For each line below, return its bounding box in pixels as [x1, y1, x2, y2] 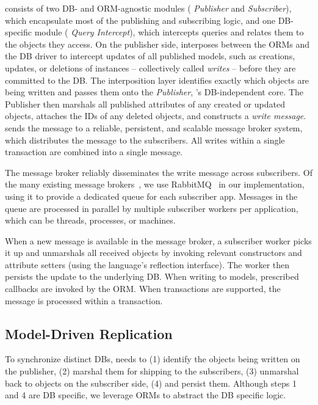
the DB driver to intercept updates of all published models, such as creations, [5, 49, 295, 62]
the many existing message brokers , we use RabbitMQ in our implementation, [5, 178, 305, 191]
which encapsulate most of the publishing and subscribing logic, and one [5, 13, 276, 26]
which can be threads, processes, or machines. [5, 214, 176, 227]
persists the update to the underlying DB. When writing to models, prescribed [5, 270, 299, 283]
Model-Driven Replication [5, 324, 173, 343]
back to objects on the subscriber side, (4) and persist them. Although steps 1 [5, 376, 297, 389]
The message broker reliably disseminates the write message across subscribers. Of [5, 166, 313, 178]
